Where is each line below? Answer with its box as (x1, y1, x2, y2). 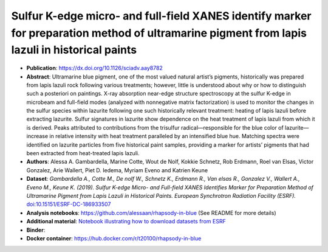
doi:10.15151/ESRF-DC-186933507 (26, 201, 111, 208)
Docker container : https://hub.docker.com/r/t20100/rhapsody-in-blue (26, 234, 202, 242)
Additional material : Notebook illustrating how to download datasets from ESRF (26, 218, 226, 225)
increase (26, 133, 49, 140)
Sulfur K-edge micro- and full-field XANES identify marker (11, 9, 312, 23)
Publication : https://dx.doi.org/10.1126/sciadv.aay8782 (26, 65, 163, 72)
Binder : (26, 226, 46, 234)
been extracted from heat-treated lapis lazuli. (26, 150, 140, 157)
